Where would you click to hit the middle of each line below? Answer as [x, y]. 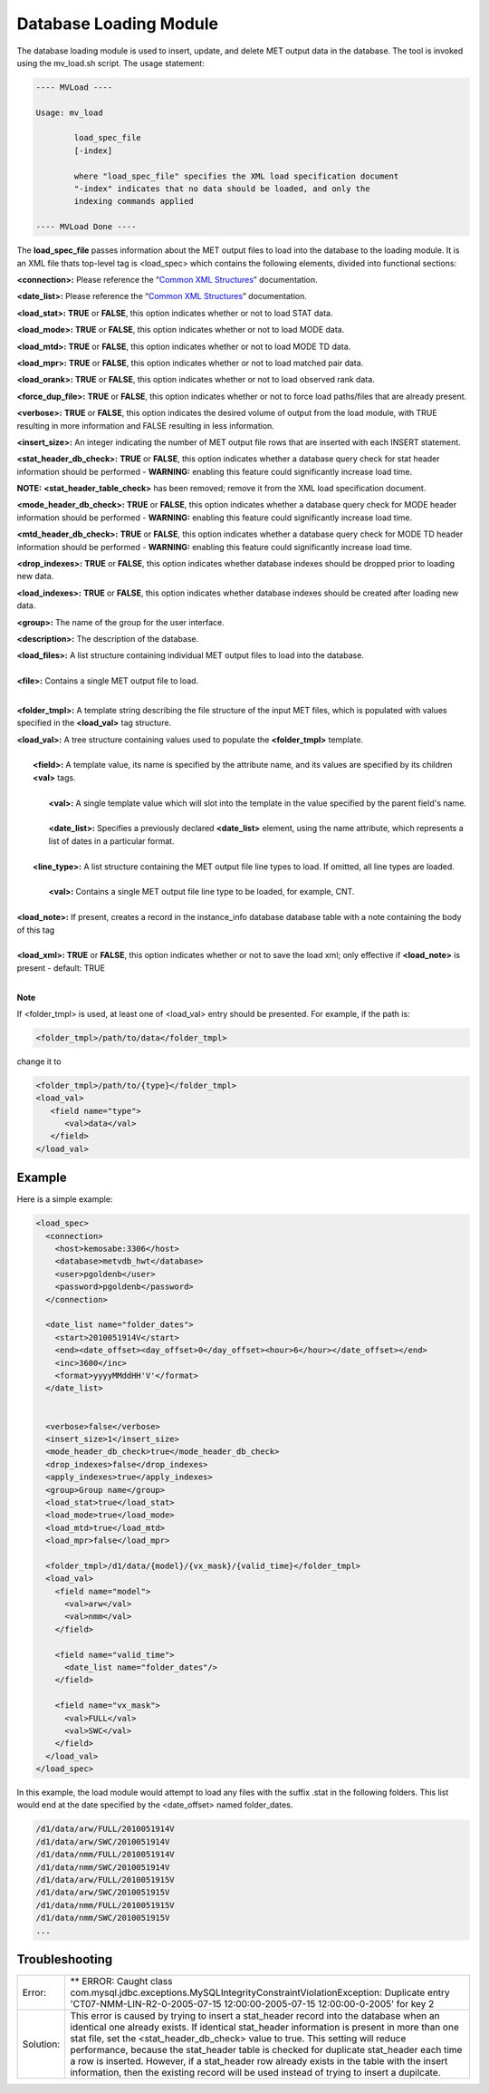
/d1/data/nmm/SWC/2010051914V [103, 1867]
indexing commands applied [134, 201]
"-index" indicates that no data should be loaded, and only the [222, 189]
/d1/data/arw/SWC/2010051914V [103, 1841]
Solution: [41, 2044]
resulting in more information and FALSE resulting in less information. [146, 425]
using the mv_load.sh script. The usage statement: [111, 63]
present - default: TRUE [61, 968]
